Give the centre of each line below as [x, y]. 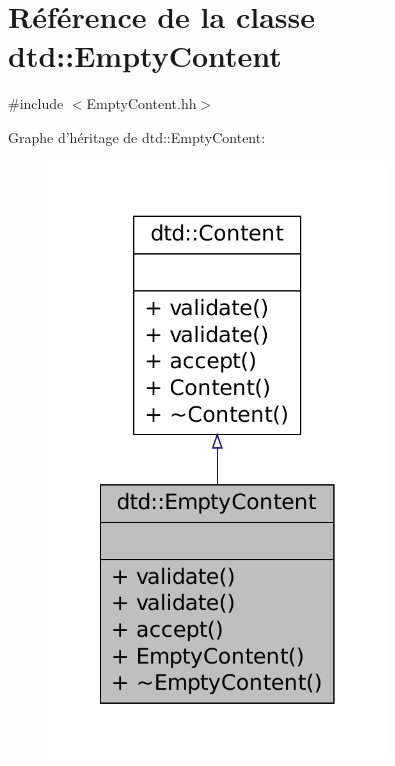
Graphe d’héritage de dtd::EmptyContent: [137, 136]
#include [36, 103]
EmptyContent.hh [141, 103]
